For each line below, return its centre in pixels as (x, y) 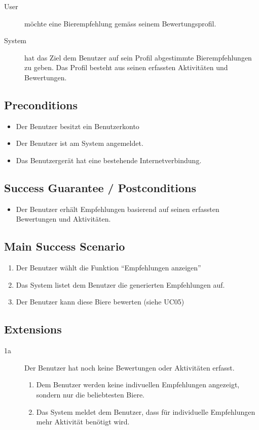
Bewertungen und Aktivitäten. (63, 219)
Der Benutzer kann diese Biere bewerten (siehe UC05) (100, 302)
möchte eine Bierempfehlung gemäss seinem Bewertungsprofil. (120, 23)
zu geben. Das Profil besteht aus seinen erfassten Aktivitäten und (126, 67)
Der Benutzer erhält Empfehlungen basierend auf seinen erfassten (118, 209)
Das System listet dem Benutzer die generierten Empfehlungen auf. (120, 284)
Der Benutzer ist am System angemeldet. (80, 143)
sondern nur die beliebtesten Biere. (90, 394)
